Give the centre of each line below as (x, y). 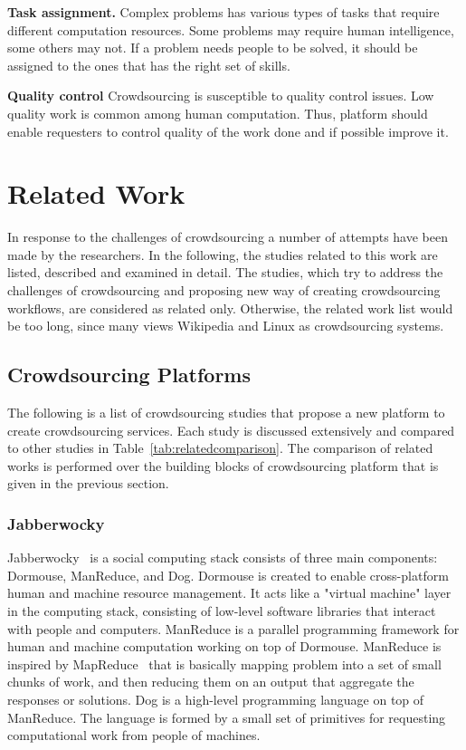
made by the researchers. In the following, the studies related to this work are (223, 254)
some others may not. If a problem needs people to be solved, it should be (213, 48)
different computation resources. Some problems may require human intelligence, (231, 29)
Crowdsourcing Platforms (129, 375)
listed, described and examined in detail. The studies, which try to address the (225, 272)
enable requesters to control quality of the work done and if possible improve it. (228, 131)
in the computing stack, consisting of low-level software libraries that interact (222, 611)
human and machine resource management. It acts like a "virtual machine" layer (229, 593)
